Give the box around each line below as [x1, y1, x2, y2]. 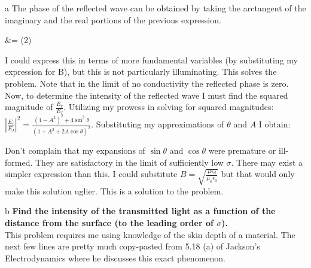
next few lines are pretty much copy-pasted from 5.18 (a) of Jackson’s [5, 240, 260, 252]
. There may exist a [231, 156, 303, 168]
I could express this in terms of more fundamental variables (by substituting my [5, 53, 298, 66]
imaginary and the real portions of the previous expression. [5, 13, 221, 26]
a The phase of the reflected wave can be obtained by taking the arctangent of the [5, 2, 306, 14]
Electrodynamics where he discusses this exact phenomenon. [5, 251, 225, 264]
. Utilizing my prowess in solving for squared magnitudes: [63, 100, 274, 113]
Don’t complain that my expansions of [5, 144, 145, 157]
